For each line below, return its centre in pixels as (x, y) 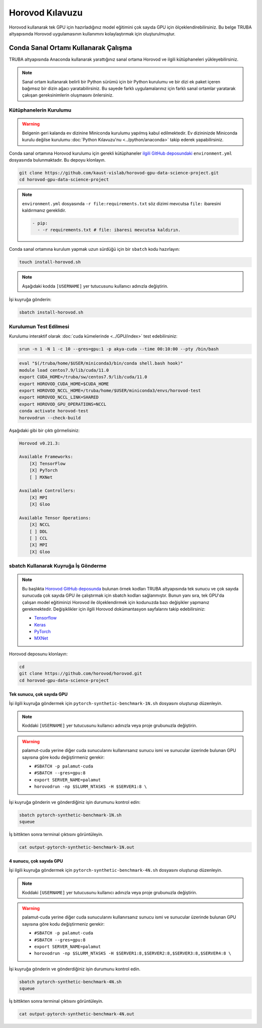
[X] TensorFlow (47, 464)
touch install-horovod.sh (50, 262)
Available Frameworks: (46, 457)
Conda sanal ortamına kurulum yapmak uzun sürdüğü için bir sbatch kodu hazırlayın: (94, 249)
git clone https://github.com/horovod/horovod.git (81, 674)
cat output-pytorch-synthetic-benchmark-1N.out (77, 847)
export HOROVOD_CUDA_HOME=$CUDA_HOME (64, 384)
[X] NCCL (40, 525)
